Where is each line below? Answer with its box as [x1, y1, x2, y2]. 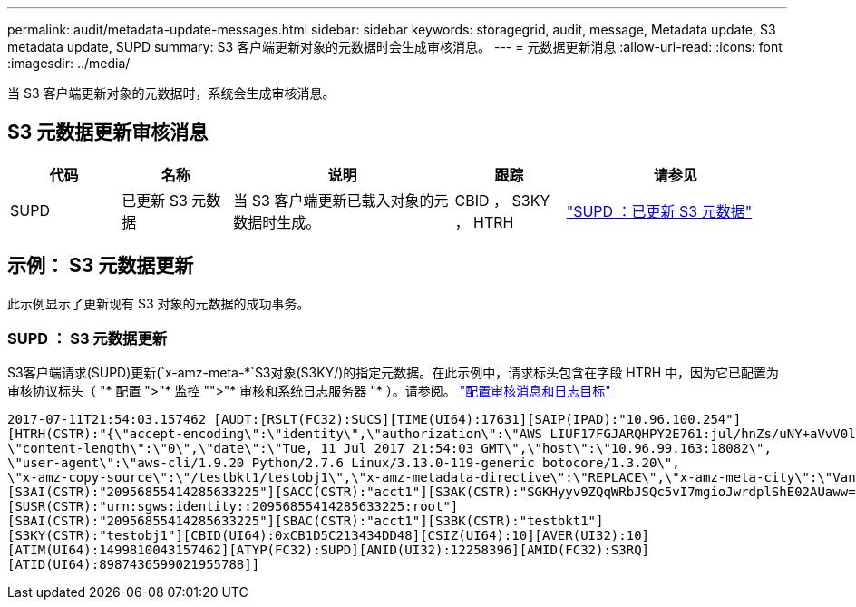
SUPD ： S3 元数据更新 [7, 329, 168, 348]
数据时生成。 [233, 212, 321, 231]
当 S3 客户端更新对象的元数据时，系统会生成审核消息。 [7, 85, 336, 101]
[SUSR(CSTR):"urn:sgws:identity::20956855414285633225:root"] [7, 499, 459, 514]
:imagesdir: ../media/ [7, 55, 131, 71]
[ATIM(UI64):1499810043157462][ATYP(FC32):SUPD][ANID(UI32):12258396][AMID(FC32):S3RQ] [7, 543, 650, 558]
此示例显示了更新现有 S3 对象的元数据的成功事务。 [7, 295, 310, 311]
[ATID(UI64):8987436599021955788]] [7, 557, 260, 573]
